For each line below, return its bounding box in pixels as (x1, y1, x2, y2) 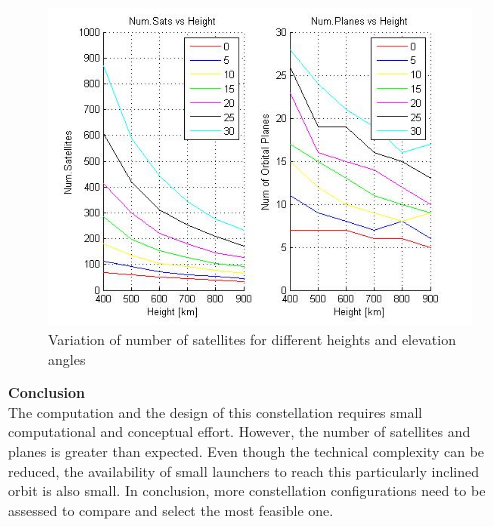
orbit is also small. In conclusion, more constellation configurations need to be (8, 480, 486, 501)
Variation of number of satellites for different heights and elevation (48, 329, 456, 350)
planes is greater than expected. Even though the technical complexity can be (8, 440, 485, 461)
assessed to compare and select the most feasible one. (8, 499, 334, 520)
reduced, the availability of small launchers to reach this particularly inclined (8, 460, 480, 481)
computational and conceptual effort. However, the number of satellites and (8, 421, 471, 442)
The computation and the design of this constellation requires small (8, 401, 423, 422)
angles (48, 348, 86, 369)
